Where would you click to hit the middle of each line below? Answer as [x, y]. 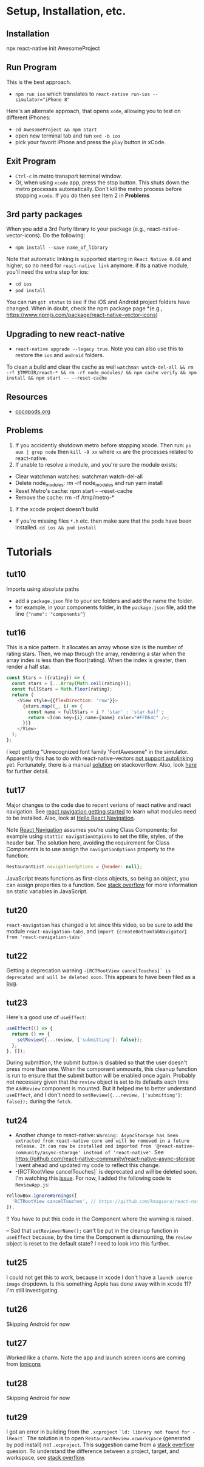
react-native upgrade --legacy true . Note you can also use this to [99, 349]
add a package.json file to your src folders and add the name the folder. [104, 601]
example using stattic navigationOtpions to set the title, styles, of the [95, 836]
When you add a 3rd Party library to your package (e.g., [76, 229]
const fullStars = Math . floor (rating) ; [62, 689]
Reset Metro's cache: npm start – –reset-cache [74, 490]
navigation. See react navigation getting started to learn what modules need [101, 811]
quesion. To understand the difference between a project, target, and [93, 1451]
